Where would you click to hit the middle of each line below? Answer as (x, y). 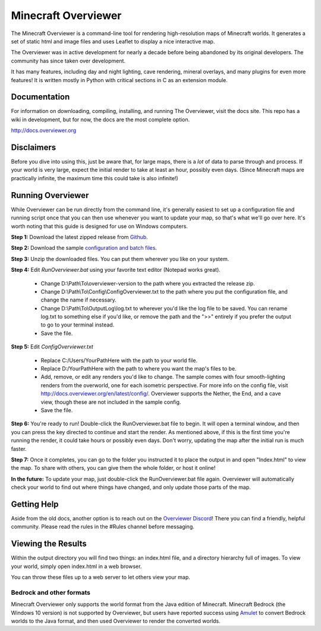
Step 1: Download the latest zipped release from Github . (79, 237)
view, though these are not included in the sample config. (111, 402)
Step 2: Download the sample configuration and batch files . (84, 248)
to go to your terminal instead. (78, 325)
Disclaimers (34, 147)
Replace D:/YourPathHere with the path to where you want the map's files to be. (139, 369)
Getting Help (35, 504)
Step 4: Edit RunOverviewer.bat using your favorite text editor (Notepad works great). (116, 270)
